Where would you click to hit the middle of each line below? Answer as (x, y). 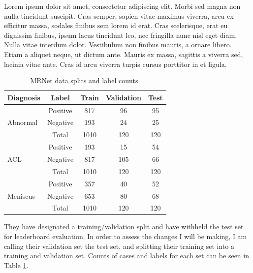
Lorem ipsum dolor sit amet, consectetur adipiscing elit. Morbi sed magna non (122, 6)
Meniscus (21, 196)
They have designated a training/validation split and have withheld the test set (124, 227)
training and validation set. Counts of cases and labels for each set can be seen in (126, 256)
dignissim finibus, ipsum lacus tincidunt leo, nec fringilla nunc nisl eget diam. (121, 35)
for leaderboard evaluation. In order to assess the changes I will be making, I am (126, 236)
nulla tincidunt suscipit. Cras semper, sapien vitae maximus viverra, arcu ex (119, 15)
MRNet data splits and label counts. (85, 80)
